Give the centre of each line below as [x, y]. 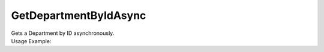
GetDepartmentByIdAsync [79, 15]
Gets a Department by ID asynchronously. [63, 33]
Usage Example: [31, 41]
